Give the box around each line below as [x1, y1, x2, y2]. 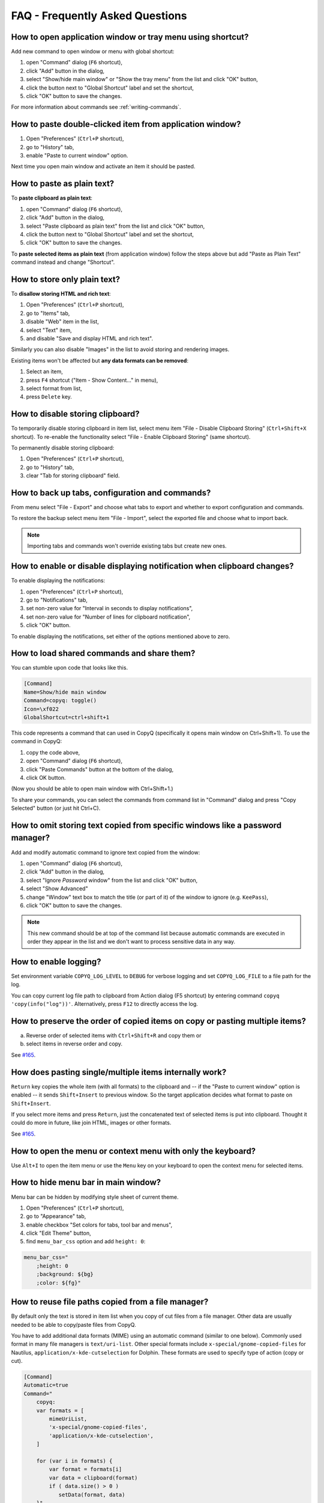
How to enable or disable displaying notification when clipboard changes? [11, 561, 294, 571]
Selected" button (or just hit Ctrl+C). [11, 804, 101, 812]
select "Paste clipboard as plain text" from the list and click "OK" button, [26, 222, 205, 230]
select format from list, [26, 385, 82, 392]
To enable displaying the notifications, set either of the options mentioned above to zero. [11, 632, 230, 640]
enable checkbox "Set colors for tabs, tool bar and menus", [26, 1221, 173, 1228]
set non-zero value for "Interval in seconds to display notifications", [26, 605, 193, 612]
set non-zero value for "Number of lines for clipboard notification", [26, 613, 191, 620]
